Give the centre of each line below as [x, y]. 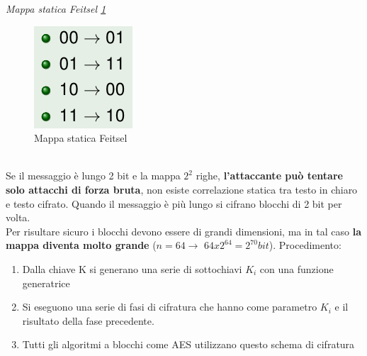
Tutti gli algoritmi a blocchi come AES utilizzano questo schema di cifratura [188, 344]
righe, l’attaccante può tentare [269, 176]
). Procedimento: [305, 245]
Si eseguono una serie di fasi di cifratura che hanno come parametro [170, 307]
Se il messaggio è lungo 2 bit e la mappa [93, 176]
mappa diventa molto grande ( [81, 245]
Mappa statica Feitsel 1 [56, 9]
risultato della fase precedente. [88, 320]
